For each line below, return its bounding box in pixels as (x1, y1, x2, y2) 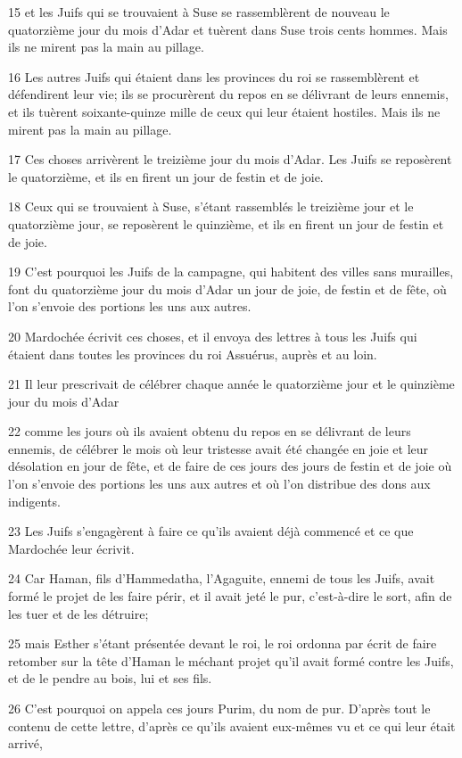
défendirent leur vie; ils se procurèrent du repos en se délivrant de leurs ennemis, (8, 85, 449, 103)
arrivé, (8, 734, 43, 753)
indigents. (8, 491, 61, 510)
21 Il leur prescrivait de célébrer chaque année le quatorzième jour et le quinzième (8, 375, 455, 393)
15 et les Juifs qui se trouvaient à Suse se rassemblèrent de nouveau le (8, 3, 390, 21)
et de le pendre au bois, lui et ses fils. (8, 669, 212, 688)
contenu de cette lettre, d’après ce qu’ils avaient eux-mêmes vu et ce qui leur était (8, 716, 456, 735)
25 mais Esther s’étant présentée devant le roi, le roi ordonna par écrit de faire (8, 634, 437, 653)
